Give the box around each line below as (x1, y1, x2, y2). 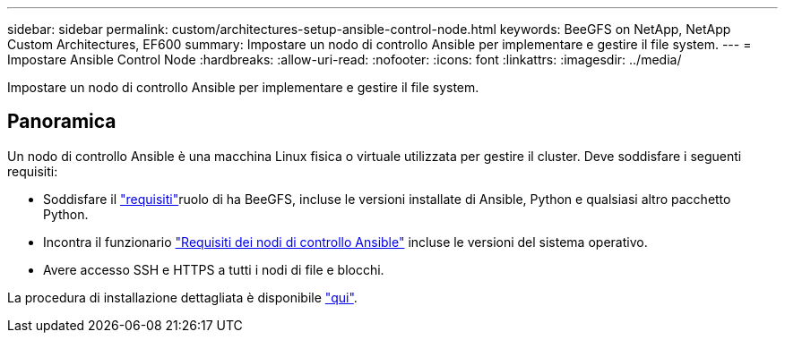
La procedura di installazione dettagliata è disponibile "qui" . (7, 289, 358, 305)
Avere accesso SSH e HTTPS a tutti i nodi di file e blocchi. (43, 261, 384, 277)
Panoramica (7, 110, 116, 133)
